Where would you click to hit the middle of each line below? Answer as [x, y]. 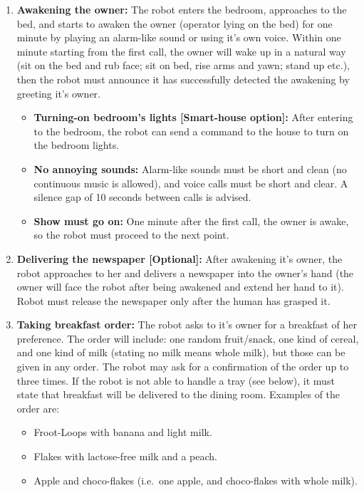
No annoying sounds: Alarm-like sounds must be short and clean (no [190, 168]
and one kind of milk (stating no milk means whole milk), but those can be [181, 352]
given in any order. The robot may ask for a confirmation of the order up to [183, 367]
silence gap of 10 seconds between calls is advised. [142, 197]
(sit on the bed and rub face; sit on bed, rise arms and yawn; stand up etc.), [183, 65]
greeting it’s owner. [59, 93]
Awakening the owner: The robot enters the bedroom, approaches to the [182, 9]
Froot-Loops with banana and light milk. [123, 432]
